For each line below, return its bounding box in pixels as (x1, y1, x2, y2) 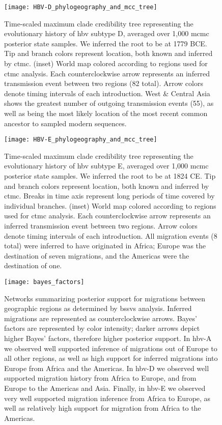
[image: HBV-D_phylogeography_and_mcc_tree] (4, 4, 157, 11)
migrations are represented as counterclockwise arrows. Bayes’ (4, 313, 197, 323)
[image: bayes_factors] (4, 278, 85, 286)
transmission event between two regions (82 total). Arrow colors (4, 78, 203, 89)
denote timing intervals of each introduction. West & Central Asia (4, 88, 210, 98)
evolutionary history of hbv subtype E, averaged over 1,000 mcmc (4, 160, 209, 171)
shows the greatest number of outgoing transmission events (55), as (4, 98, 214, 108)
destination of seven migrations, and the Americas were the (4, 250, 189, 261)
